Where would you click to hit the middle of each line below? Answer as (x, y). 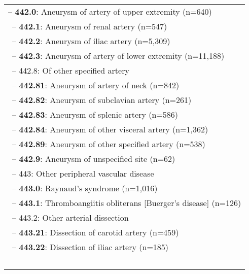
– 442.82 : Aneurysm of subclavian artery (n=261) (102, 100)
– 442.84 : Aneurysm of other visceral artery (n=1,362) (110, 129)
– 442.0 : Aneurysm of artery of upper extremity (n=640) (110, 11)
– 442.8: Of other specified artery (71, 70)
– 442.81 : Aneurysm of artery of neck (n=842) (96, 85)
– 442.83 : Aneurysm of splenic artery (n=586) (95, 114)
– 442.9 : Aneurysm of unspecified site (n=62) (94, 159)
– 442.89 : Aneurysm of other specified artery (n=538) (109, 144)
